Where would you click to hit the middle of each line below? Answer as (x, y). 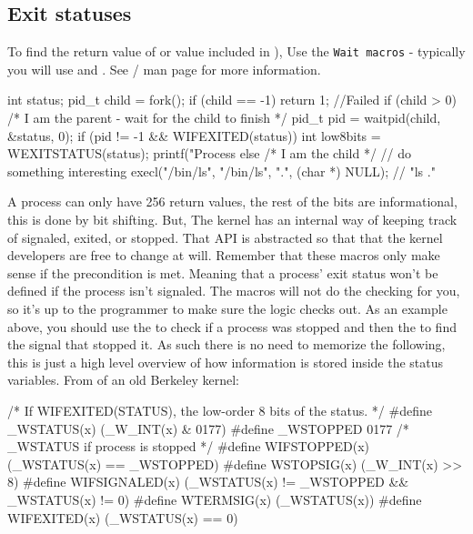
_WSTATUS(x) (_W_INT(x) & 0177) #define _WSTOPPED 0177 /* (208, 428)
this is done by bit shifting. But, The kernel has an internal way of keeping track (232, 220)
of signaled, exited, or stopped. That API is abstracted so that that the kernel (225, 237)
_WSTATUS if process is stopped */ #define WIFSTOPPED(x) (189, 446)
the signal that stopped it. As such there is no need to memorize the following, (226, 344)
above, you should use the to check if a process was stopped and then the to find (232, 326)
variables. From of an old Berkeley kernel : (123, 380)
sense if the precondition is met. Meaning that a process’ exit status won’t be (223, 272)
